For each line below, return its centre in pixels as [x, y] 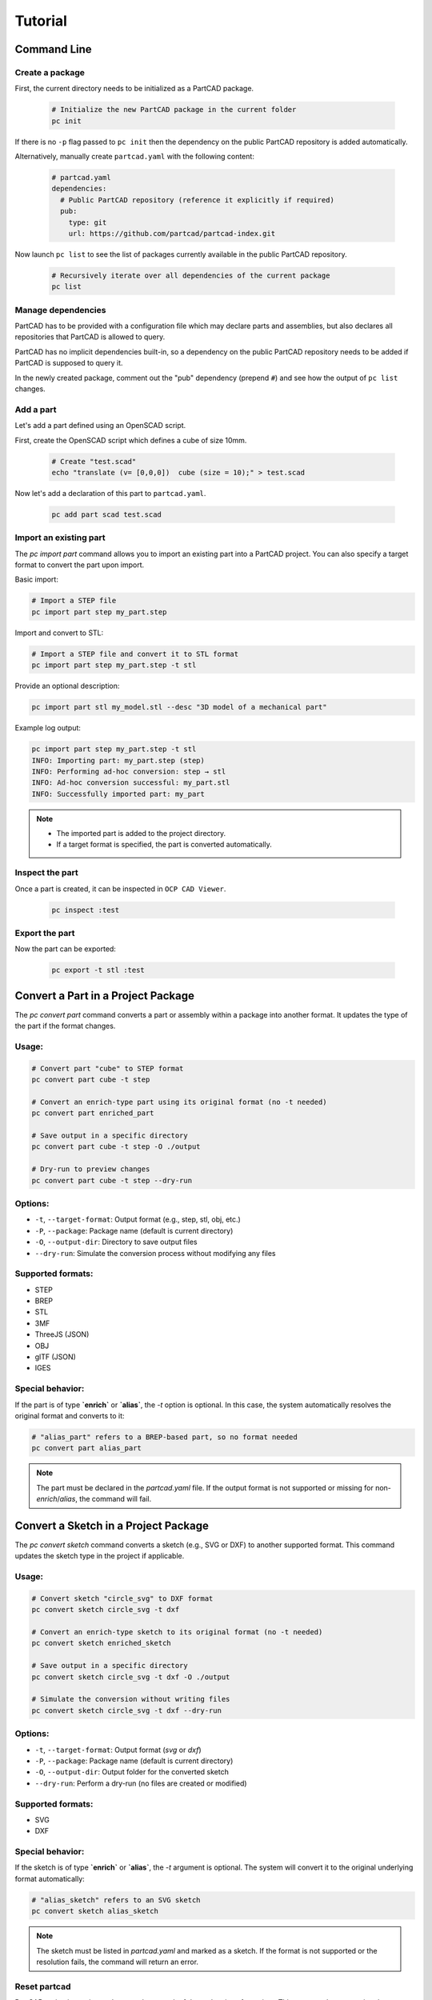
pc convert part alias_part [86, 1448]
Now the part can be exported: [65, 949]
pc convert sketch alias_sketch [95, 1911]
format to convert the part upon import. [80, 565]
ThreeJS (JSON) [62, 1334]
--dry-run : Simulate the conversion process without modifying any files [155, 1253]
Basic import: [37, 579]
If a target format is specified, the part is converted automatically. [164, 845]
